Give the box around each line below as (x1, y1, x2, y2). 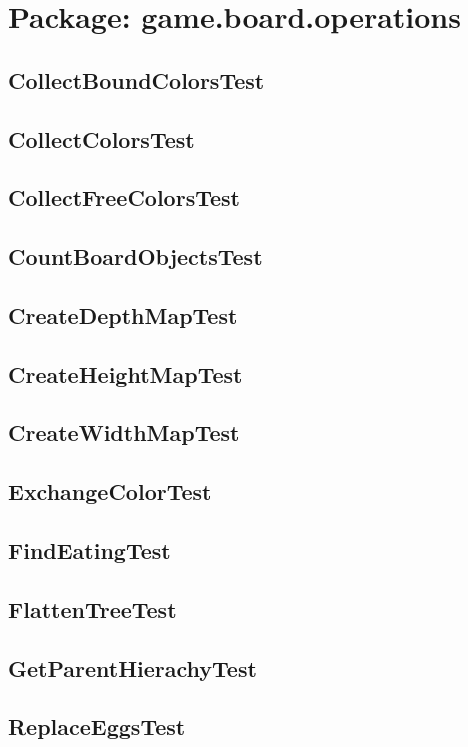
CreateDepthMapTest (8, 299, 238, 330)
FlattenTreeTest (8, 593, 177, 624)
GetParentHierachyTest (8, 652, 257, 683)
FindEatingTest (8, 535, 171, 566)
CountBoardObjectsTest (8, 241, 263, 272)
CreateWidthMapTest (8, 417, 240, 448)
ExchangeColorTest (8, 476, 212, 507)
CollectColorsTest (8, 123, 195, 154)
